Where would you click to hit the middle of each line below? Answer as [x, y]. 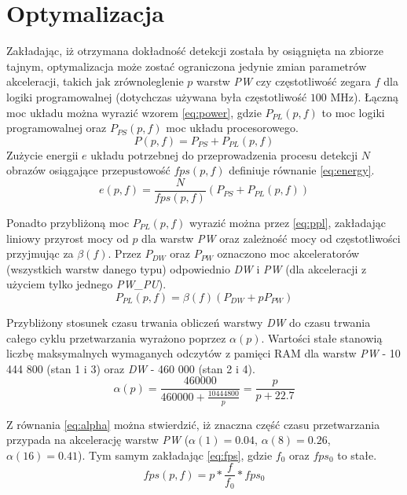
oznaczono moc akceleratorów [288, 253]
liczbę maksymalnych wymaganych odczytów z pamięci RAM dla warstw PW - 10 [203, 353]
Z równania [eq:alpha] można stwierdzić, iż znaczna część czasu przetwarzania [193, 424]
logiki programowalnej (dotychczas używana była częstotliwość [157, 96]
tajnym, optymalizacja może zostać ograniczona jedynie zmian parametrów [187, 66]
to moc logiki [353, 112]
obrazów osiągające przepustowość [88, 170]
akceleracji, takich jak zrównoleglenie [95, 81]
